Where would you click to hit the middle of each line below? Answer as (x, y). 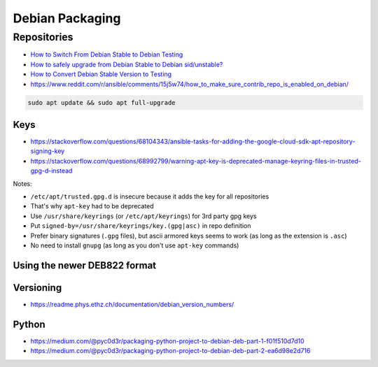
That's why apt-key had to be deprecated (92, 206)
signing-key (48, 151)
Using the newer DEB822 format (85, 265)
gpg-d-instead (51, 171)
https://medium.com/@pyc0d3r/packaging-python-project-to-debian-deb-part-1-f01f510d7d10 (167, 341)
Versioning (37, 288)
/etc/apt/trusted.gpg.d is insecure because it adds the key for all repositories (150, 196)
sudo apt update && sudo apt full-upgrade (101, 102)
